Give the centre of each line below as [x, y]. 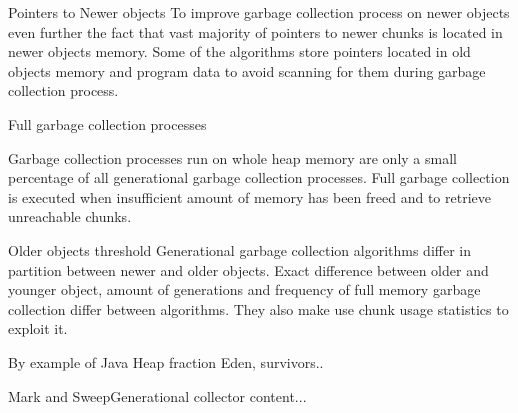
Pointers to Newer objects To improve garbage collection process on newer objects [259, 12]
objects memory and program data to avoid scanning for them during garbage [247, 70]
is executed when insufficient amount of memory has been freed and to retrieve [249, 196]
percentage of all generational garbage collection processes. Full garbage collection [259, 177]
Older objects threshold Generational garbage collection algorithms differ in [239, 249]
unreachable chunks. [70, 216]
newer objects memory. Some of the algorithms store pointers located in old [239, 51]
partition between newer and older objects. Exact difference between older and [248, 269]
